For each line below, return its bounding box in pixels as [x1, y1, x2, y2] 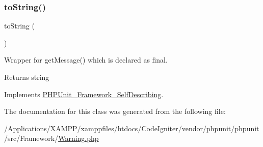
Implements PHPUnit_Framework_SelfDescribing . [4, 89, 164, 99]
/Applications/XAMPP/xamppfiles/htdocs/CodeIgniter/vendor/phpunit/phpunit [4, 123, 259, 133]
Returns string [4, 72, 49, 82]
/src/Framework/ [4, 133, 59, 143]
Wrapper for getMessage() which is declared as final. [4, 54, 168, 65]
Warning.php [58, 133, 99, 143]
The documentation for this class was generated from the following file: [4, 106, 226, 116]
